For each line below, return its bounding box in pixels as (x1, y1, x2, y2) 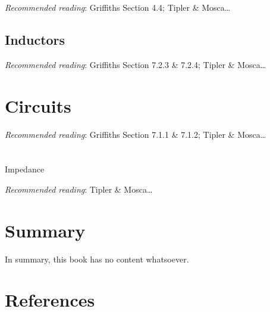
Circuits (5, 93, 71, 118)
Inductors (5, 30, 65, 48)
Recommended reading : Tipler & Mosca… (5, 183, 153, 195)
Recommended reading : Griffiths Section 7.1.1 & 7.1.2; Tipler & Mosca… (5, 128, 266, 140)
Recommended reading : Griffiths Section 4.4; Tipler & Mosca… (5, 1, 231, 13)
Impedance (5, 163, 45, 175)
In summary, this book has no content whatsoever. (5, 252, 189, 265)
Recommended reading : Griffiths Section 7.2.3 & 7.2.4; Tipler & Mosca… (5, 58, 266, 70)
